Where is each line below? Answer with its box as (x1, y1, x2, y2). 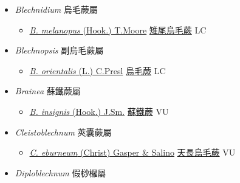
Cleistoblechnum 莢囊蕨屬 (15, 125, 112, 138)
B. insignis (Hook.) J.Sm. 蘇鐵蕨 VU (29, 105, 169, 117)
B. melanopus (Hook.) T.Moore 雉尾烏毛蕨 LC (29, 23, 207, 36)
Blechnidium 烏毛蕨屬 (15, 3, 98, 15)
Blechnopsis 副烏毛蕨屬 (15, 44, 104, 57)
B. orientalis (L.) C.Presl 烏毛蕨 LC (29, 64, 166, 77)
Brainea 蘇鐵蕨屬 (15, 85, 81, 97)
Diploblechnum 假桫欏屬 (15, 166, 106, 179)
